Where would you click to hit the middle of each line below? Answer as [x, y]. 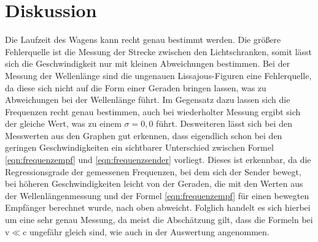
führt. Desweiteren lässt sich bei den [224, 123]
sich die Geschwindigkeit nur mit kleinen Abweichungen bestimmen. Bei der [148, 63]
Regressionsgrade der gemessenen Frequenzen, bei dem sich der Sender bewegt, [153, 171]
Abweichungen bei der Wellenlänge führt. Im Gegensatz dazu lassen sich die [148, 100]
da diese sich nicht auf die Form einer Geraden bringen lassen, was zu [136, 87]
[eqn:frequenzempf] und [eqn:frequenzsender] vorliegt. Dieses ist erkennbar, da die [158, 160]
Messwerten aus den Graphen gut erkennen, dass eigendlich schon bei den [144, 135]
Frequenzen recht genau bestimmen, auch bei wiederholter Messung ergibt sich [153, 111]
